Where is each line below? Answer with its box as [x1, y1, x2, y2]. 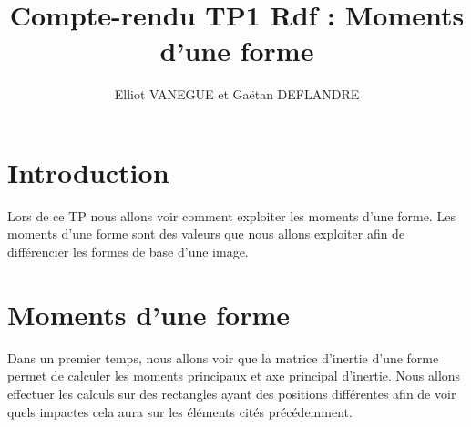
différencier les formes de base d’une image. [7, 242, 249, 261]
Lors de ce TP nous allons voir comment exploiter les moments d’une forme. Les [7, 206, 456, 225]
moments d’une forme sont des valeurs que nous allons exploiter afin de [7, 224, 405, 243]
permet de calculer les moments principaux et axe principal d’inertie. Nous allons [7, 366, 461, 385]
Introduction [7, 153, 169, 190]
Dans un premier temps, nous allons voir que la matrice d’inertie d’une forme [7, 348, 439, 367]
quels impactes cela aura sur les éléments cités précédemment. [7, 402, 353, 421]
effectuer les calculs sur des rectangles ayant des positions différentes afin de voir [7, 383, 456, 402]
